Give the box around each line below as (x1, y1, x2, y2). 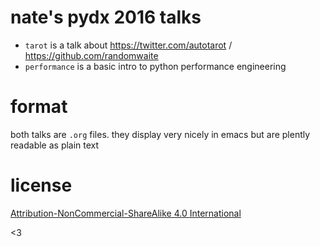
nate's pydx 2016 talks (10, 6, 202, 29)
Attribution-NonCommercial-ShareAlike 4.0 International (10, 207, 242, 219)
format (10, 96, 68, 118)
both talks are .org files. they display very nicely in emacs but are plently (10, 128, 311, 140)
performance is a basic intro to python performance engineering (24, 60, 287, 72)
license (10, 174, 73, 197)
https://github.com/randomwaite (24, 49, 159, 61)
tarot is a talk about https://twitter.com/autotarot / (24, 39, 233, 51)
